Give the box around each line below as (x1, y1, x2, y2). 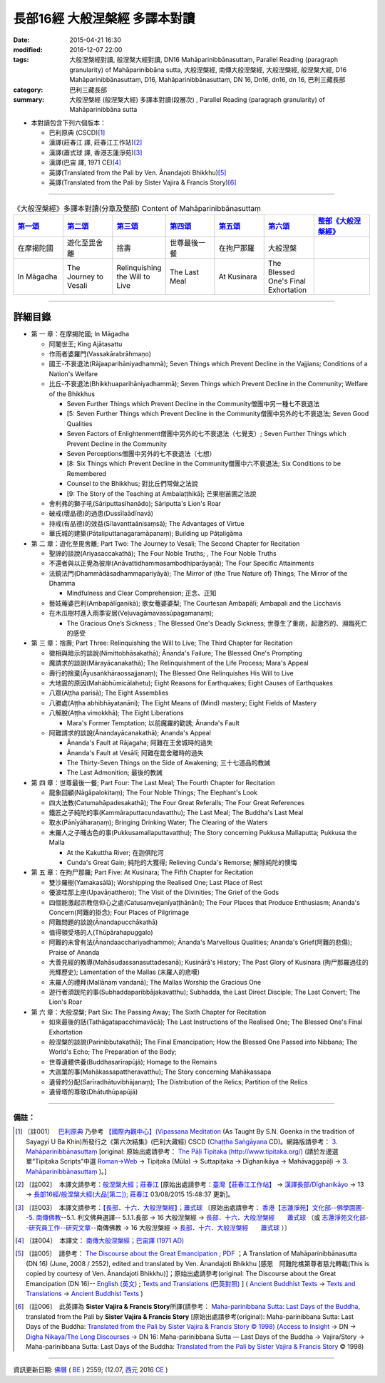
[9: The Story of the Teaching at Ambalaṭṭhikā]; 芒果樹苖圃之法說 (66, 489, 257, 498)
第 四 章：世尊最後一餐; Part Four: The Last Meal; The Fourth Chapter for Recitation (31, 778, 275, 787)
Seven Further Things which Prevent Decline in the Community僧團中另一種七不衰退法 (66, 400, 320, 408)
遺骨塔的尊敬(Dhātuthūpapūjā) (48, 1087, 138, 1096)
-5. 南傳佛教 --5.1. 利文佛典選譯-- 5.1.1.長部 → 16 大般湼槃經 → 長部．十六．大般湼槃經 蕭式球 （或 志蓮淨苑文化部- (26, 1213, 369, 1222)
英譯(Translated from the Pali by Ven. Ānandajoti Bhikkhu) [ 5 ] (48, 168, 227, 177)
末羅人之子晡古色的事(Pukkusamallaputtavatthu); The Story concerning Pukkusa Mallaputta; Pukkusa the (48, 828, 357, 836)
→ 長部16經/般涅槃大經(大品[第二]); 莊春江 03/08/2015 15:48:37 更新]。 (26, 1190, 235, 1198)
